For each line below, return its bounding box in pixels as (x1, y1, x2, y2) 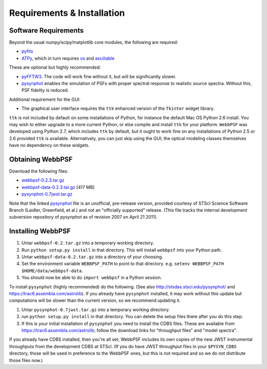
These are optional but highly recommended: (9, 64, 101, 70)
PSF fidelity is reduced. (21, 87, 69, 93)
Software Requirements (9, 26, 84, 35)
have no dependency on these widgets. (9, 142, 90, 148)
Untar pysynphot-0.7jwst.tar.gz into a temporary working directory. (21, 307, 170, 313)
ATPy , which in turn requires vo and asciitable (21, 55, 115, 61)
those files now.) (9, 357, 43, 363)
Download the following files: (9, 168, 69, 174)
